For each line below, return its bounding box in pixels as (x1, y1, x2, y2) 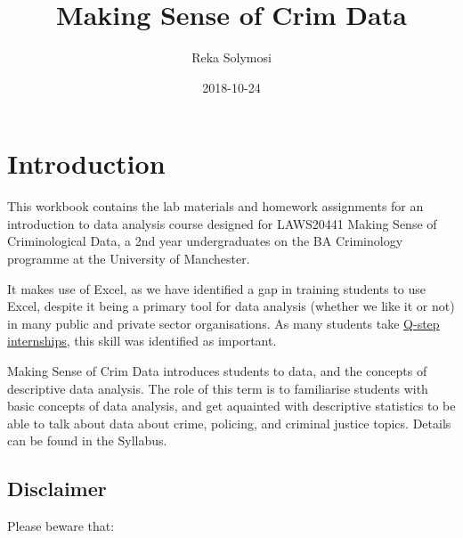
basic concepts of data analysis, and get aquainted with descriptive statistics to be (7, 396, 456, 415)
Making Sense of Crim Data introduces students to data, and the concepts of (7, 362, 427, 379)
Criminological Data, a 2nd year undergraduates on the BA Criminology (7, 232, 403, 250)
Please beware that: (7, 517, 115, 535)
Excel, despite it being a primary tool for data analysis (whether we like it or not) (7, 297, 455, 315)
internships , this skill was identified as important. (7, 331, 277, 350)
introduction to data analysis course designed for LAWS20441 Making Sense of (7, 214, 437, 232)
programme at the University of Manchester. (7, 249, 250, 268)
